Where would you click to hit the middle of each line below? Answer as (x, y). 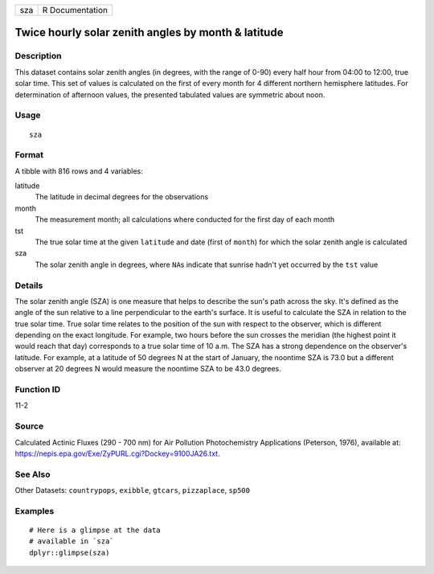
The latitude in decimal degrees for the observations (122, 197)
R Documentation (75, 10)
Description (38, 56)
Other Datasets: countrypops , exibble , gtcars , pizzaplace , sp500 (133, 490)
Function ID (37, 390)
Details (29, 285)
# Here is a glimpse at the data (95, 530)
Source (29, 426)
